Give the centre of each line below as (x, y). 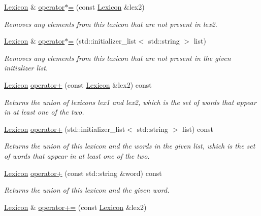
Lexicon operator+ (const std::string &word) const (83, 173)
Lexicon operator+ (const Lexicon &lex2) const (78, 84)
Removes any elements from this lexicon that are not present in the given (118, 58)
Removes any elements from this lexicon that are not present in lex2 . (111, 24)
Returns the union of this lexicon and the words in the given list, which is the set (130, 146)
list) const (198, 129)
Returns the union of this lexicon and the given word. (87, 190)
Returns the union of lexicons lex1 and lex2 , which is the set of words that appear (130, 102)
